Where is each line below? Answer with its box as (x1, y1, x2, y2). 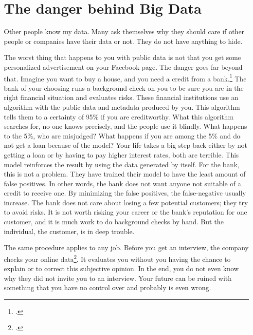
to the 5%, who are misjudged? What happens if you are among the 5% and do (4, 130, 240, 140)
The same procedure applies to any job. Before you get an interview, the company (4, 242, 249, 253)
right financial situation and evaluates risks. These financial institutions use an (4, 92, 238, 102)
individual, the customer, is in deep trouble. (4, 226, 135, 236)
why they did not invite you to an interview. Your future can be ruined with (4, 273, 232, 283)
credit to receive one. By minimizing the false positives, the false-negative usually (4, 188, 246, 198)
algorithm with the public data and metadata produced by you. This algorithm (4, 101, 240, 112)
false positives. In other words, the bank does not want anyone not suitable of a (4, 178, 241, 188)
